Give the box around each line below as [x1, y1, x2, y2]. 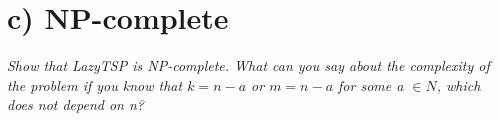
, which [436, 74, 481, 95]
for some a [338, 74, 404, 95]
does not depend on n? [7, 94, 145, 115]
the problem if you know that [7, 74, 183, 95]
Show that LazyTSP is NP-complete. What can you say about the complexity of [7, 55, 490, 76]
